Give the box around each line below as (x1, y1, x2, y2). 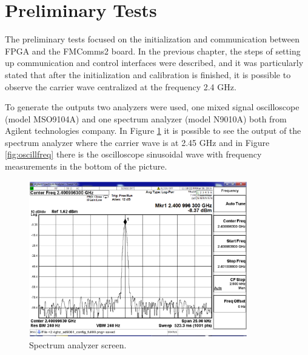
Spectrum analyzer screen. (29, 338, 127, 351)
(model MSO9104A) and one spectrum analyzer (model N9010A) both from (5, 112, 287, 125)
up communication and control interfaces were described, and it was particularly (5, 56, 304, 69)
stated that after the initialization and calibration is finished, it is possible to (5, 68, 291, 81)
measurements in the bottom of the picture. (5, 160, 167, 173)
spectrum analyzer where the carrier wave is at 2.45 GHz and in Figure (5, 136, 270, 148)
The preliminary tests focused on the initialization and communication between (5, 33, 300, 45)
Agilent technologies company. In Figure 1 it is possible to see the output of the (5, 124, 301, 137)
